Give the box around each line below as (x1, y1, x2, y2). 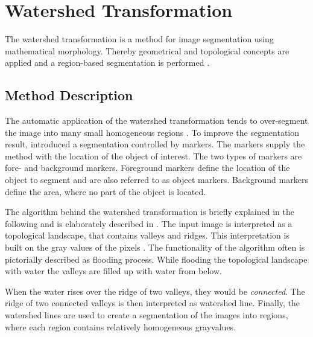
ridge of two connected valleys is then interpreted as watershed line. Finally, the (5, 297, 300, 309)
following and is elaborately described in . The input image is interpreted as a (5, 217, 292, 229)
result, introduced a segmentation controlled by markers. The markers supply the (5, 138, 305, 150)
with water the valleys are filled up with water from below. (5, 265, 222, 277)
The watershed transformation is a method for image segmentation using (5, 33, 274, 45)
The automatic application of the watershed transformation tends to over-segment (5, 114, 308, 127)
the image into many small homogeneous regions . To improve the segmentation (5, 126, 300, 138)
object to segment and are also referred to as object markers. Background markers (5, 173, 308, 186)
